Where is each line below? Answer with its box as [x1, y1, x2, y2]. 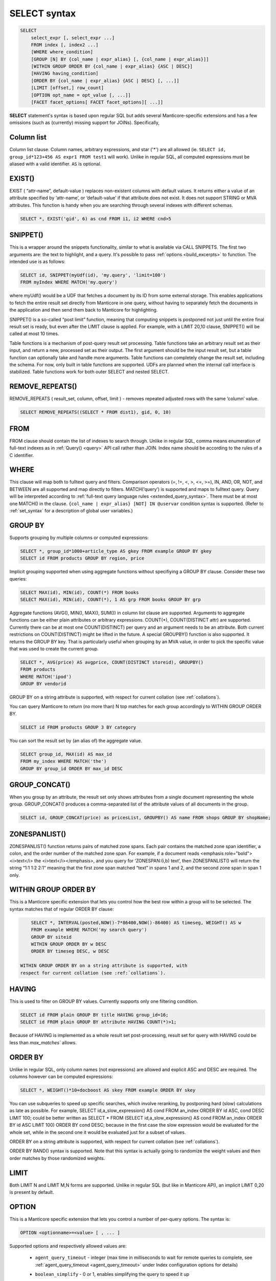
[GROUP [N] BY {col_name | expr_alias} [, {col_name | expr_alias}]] [31, 56, 209, 62]
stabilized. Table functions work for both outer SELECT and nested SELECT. [9, 369, 169, 375]
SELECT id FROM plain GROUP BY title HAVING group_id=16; [20, 1012, 169, 1018]
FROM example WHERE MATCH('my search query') [31, 927, 147, 933]
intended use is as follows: [9, 259, 66, 265]
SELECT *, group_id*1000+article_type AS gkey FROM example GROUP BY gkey [20, 548, 212, 554]
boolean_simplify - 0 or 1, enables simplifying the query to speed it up [35, 1271, 190, 1277]
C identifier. [9, 452, 34, 458]
